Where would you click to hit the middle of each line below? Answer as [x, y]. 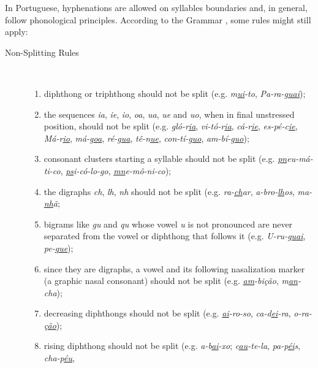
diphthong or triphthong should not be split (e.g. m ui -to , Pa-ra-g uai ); [175, 93]
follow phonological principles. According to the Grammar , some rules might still [158, 19]
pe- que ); [59, 247]
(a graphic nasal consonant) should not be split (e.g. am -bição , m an [171, 281]
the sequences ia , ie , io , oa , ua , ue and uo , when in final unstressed [169, 114]
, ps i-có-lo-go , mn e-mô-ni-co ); [116, 170]
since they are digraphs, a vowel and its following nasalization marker [174, 268]
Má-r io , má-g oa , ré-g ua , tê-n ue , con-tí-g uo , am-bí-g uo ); [146, 138]
